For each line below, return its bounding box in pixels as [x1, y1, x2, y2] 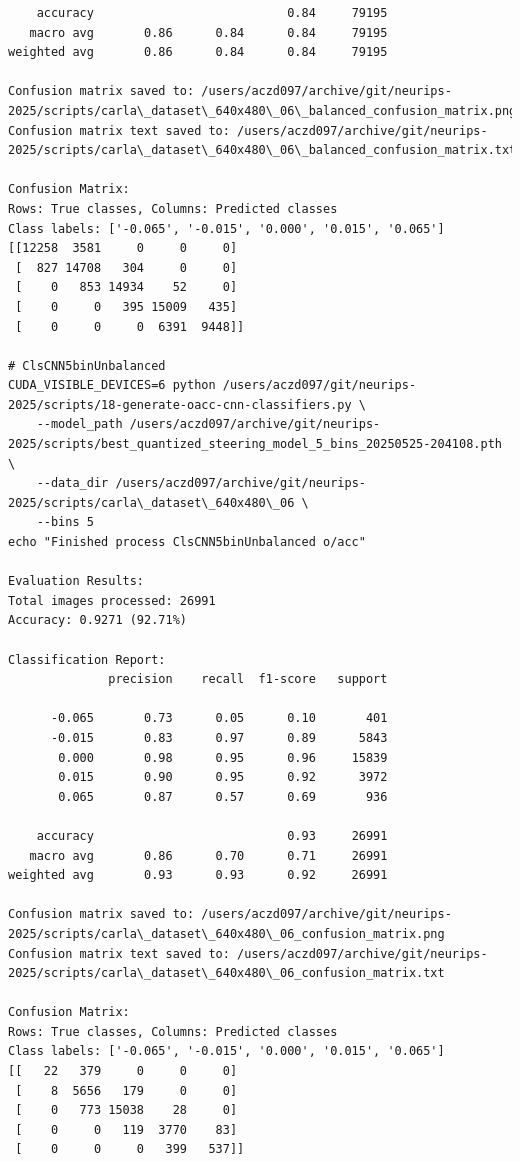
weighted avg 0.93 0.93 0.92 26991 [8, 868, 388, 883]
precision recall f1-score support [108, 672, 388, 687]
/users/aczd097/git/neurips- [222, 378, 417, 393]
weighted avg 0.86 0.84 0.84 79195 [8, 45, 388, 60]
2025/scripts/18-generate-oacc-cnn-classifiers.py [8, 397, 352, 412]
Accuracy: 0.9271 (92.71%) [8, 613, 187, 628]
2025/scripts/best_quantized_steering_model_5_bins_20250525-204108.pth [8, 437, 502, 452]
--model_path [36, 417, 123, 432]
